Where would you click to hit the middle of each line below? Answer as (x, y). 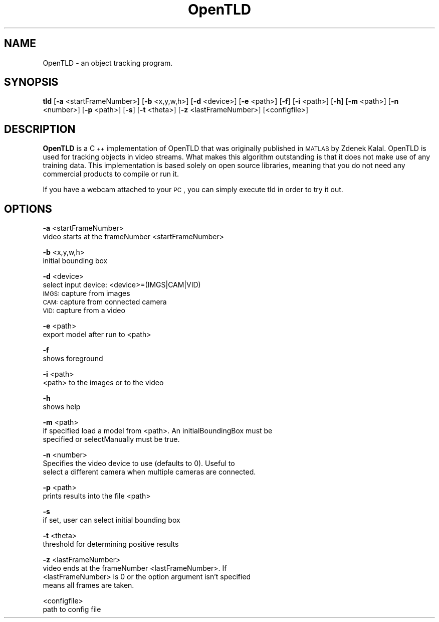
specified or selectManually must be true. (111, 439)
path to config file (72, 609)
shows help (62, 407)
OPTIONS (28, 209)
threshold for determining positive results (111, 544)
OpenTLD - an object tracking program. (108, 63)
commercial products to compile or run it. (111, 174)
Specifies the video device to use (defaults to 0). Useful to (139, 463)
